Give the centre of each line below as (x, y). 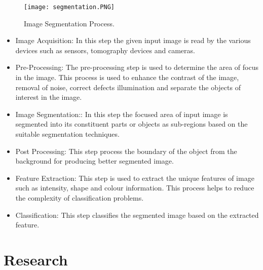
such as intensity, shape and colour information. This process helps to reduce (135, 188)
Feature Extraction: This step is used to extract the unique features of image (135, 178)
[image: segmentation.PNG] (69, 7)
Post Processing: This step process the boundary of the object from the (126, 151)
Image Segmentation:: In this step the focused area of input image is (122, 114)
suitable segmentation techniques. (67, 134)
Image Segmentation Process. (69, 23)
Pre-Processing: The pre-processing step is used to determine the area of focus (137, 67)
